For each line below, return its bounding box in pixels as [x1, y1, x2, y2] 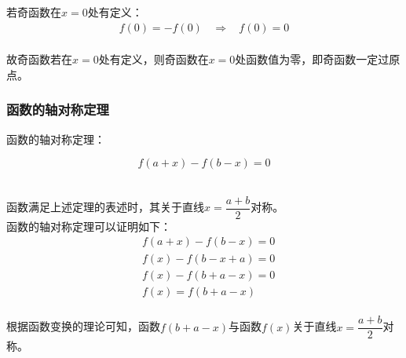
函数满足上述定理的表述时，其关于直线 [6, 199, 204, 215]
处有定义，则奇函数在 [98, 51, 209, 68]
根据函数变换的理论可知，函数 [6, 318, 160, 334]
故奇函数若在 [6, 51, 72, 68]
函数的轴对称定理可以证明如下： [6, 217, 171, 234]
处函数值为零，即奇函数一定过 [235, 51, 390, 68]
